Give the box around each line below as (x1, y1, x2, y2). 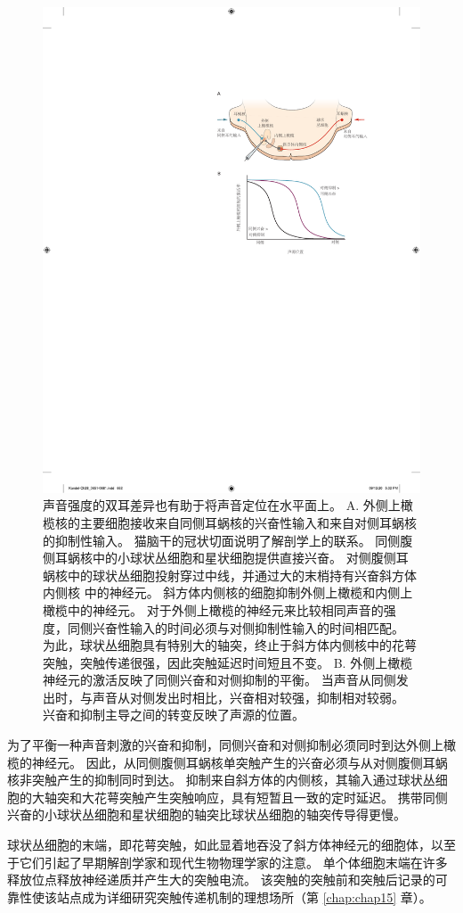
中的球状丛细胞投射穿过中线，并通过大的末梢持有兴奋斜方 (67, 565, 404, 584)
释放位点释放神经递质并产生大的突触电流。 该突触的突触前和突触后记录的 (7, 870, 435, 889)
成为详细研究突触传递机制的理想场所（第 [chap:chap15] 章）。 (81, 887, 432, 906)
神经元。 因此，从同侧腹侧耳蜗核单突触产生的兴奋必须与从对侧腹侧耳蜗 (31, 753, 448, 771)
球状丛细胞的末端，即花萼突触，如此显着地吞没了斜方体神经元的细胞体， (7, 835, 431, 854)
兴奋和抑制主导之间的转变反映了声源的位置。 (43, 705, 305, 724)
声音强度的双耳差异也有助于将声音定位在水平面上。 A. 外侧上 (43, 496, 401, 514)
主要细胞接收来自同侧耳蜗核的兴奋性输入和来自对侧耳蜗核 (79, 513, 417, 531)
